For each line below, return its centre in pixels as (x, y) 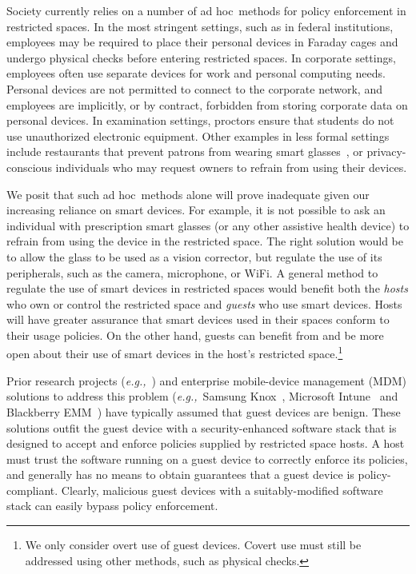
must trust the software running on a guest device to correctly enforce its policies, (207, 458)
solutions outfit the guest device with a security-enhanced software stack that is (202, 427)
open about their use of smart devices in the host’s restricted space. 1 (175, 353)
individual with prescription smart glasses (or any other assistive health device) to (208, 225)
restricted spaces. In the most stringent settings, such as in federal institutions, (200, 26)
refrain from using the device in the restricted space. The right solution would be (205, 241)
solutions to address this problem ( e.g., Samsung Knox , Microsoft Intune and (202, 396)
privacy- (386, 151)
